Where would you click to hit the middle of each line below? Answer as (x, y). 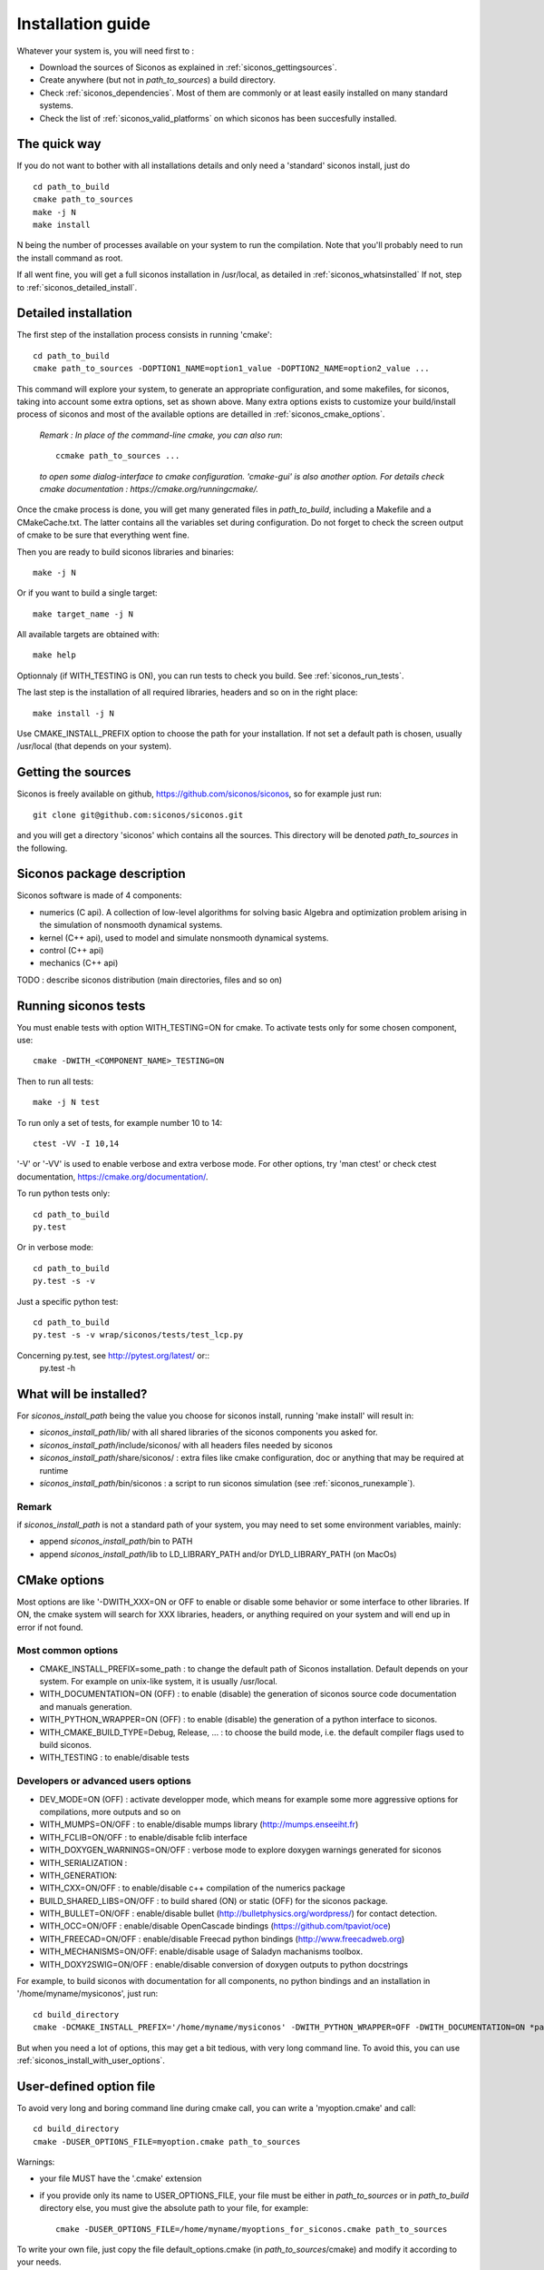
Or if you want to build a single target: (87, 593)
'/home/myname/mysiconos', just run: (87, 1994)
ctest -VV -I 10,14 (76, 1144)
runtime (54, 1470)
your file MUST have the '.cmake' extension (121, 2178)
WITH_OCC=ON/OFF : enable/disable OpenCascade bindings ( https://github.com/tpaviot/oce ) (215, 1926)
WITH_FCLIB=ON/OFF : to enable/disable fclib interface (144, 1837)
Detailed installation (75, 313)
